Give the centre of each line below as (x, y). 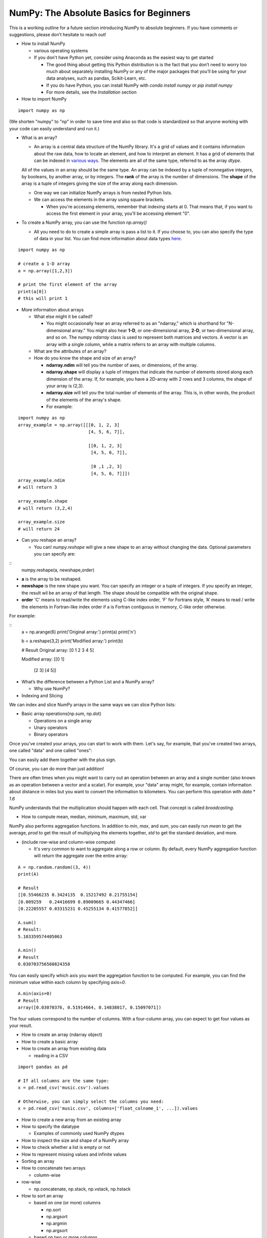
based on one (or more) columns (67, 1203)
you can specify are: (55, 554)
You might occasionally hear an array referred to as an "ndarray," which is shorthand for (136, 323)
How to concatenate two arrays (54, 1168)
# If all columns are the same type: (64, 1081)
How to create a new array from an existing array (71, 1120)
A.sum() (27, 923)
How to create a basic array (50, 1041)
